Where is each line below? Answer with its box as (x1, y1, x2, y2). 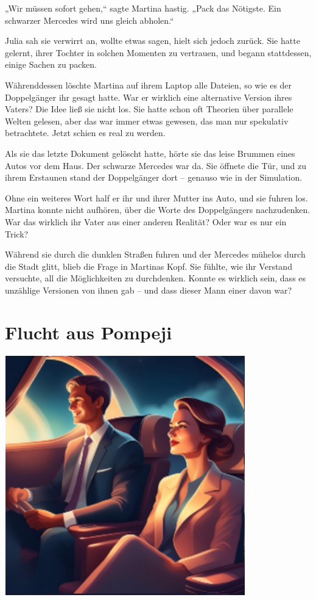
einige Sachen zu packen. (5, 58, 97, 71)
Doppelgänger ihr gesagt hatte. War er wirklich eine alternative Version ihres (5, 90, 292, 103)
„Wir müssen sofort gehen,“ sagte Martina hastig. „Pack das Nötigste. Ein (5, 2, 281, 14)
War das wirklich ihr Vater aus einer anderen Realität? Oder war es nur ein (5, 215, 287, 228)
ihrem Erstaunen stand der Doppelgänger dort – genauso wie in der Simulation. (5, 171, 303, 184)
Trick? (5, 227, 29, 240)
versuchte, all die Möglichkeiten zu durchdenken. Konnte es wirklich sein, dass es (5, 272, 306, 284)
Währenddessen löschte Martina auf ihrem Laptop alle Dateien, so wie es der (5, 78, 292, 91)
